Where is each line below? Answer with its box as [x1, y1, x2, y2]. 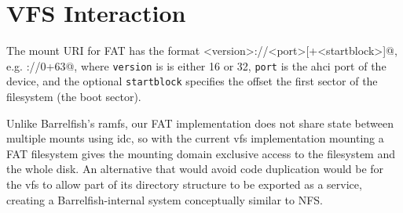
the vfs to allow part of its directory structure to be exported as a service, [6, 176, 362, 192]
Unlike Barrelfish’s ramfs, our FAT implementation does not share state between [6, 114, 394, 131]
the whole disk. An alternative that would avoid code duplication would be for [6, 161, 384, 177]
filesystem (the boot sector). [6, 88, 141, 105]
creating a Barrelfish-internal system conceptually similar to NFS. [6, 191, 324, 208]
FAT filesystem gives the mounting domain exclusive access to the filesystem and [6, 145, 396, 161]
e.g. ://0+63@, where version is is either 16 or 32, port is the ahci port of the [6, 57, 387, 74]
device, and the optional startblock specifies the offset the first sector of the [6, 73, 378, 89]
